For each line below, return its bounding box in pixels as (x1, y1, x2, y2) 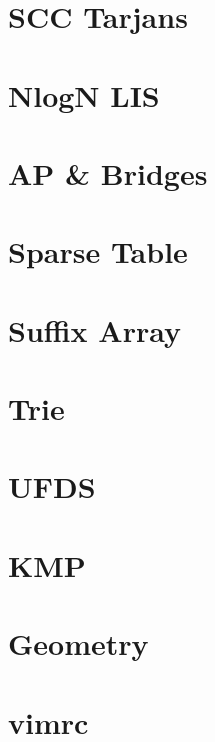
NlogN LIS (8, 74, 160, 115)
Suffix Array (8, 309, 181, 350)
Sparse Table (8, 231, 188, 272)
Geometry (8, 623, 149, 664)
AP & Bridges (8, 152, 208, 193)
